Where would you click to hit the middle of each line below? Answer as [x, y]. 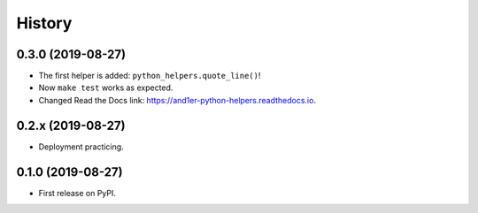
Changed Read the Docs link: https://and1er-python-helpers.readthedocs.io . [177, 100]
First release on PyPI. [77, 193]
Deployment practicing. [81, 147]
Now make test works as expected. [106, 87]
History [44, 23]
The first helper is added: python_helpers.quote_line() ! [150, 76]
